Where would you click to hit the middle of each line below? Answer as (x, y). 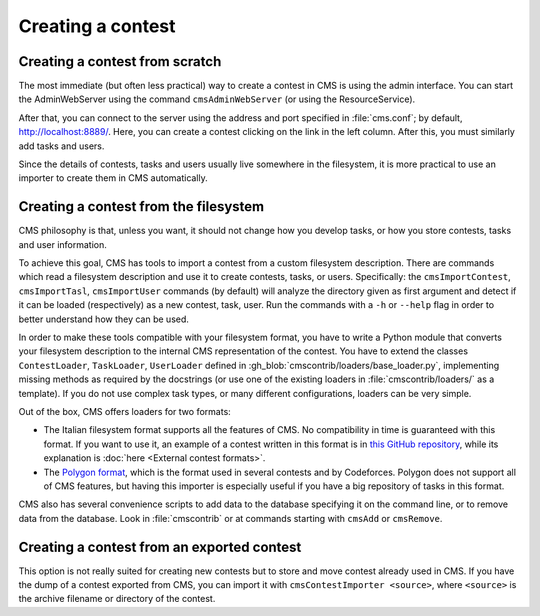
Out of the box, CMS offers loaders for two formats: (125, 411)
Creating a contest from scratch (120, 61)
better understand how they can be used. (104, 319)
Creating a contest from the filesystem (141, 206)
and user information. (62, 244)
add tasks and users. (61, 146)
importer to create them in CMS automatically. (113, 178)
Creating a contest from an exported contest (160, 546)
